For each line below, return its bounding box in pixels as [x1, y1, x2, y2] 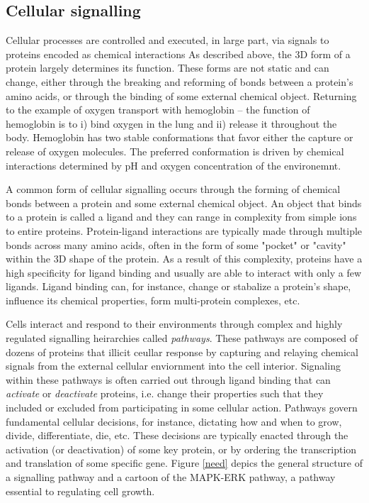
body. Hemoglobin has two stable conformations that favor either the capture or [6, 130, 353, 145]
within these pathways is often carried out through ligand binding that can [6, 372, 331, 387]
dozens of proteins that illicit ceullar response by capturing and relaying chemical [6, 344, 358, 359]
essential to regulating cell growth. [6, 483, 155, 498]
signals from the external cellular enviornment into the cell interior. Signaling [6, 358, 341, 373]
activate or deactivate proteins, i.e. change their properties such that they [6, 386, 324, 401]
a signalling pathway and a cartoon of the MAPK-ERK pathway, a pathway [6, 470, 336, 485]
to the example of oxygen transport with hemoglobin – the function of [6, 102, 310, 117]
